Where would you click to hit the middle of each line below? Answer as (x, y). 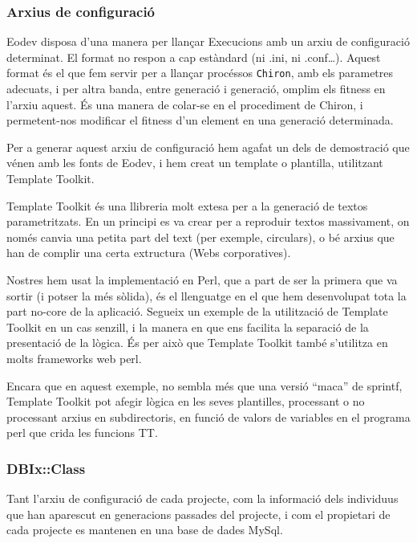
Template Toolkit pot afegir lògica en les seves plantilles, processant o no (186, 401)
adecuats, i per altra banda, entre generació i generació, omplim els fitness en (196, 89)
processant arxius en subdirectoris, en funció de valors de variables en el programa (208, 416)
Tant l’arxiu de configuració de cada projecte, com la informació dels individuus (202, 498)
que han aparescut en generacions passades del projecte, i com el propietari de (198, 514)
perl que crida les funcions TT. (82, 433)
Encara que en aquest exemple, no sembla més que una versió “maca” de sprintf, (204, 385)
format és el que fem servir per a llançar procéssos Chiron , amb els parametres (200, 73)
